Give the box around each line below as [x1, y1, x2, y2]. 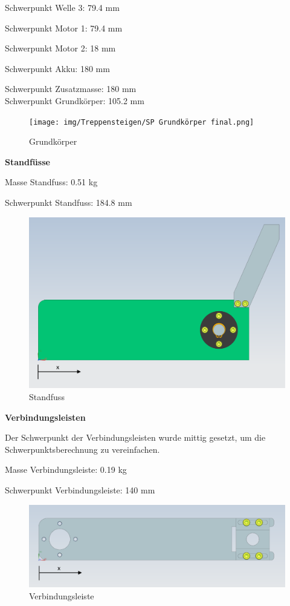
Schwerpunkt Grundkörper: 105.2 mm [5, 94, 144, 107]
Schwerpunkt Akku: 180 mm [5, 62, 110, 74]
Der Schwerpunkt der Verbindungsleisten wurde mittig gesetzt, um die [5, 431, 266, 444]
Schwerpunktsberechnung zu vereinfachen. [5, 443, 160, 455]
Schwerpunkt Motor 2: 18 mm [5, 42, 116, 54]
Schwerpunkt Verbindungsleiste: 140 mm [5, 483, 155, 496]
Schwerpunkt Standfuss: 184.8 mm [5, 196, 132, 208]
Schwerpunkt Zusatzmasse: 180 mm [5, 82, 137, 95]
